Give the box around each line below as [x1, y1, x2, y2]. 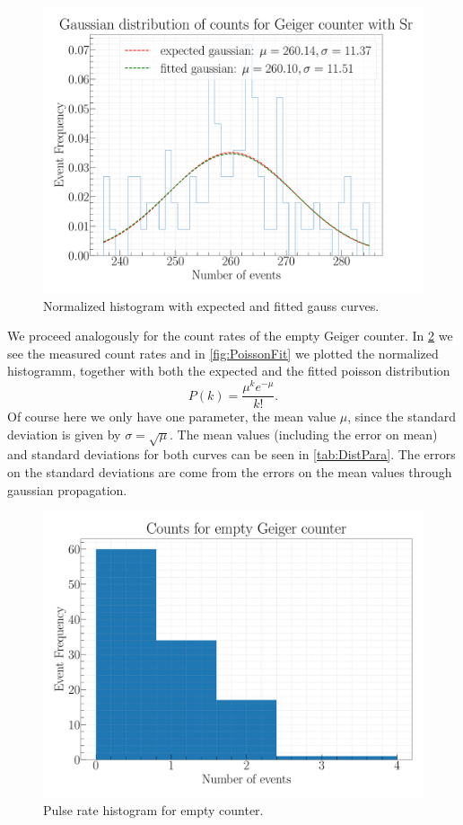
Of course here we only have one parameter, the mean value [7, 407, 336, 426]
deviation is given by [7, 424, 121, 443]
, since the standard [347, 407, 456, 426]
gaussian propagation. [7, 480, 127, 499]
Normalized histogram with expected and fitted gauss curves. [43, 296, 380, 315]
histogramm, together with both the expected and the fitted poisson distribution [7, 361, 450, 380]
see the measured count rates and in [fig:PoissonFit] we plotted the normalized [7, 343, 439, 362]
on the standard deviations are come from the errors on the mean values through [7, 463, 452, 482]
